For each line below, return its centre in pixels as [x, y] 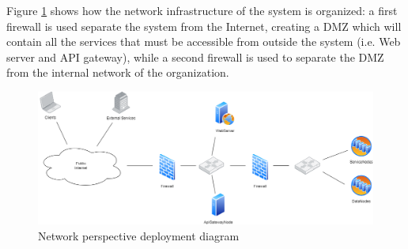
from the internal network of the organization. [118, 72]
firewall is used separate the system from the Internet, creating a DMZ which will [204, 26]
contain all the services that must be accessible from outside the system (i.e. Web [204, 41]
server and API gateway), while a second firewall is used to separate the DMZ [195, 57]
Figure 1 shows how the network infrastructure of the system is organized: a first [202, 10]
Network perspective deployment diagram [139, 236]
